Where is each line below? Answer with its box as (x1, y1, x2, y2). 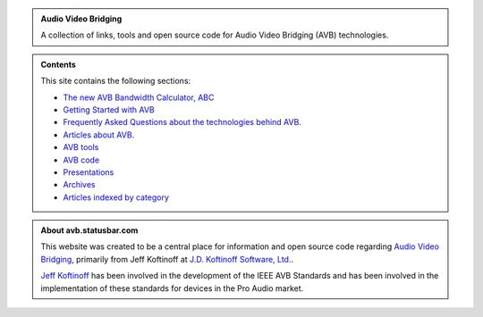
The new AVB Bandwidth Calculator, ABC (63, 92, 215, 103)
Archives (63, 179, 96, 190)
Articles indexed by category (63, 192, 170, 203)
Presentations (63, 166, 114, 178)
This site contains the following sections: (40, 76, 191, 87)
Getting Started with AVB (63, 104, 156, 115)
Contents (40, 59, 76, 70)
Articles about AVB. (63, 129, 135, 140)
